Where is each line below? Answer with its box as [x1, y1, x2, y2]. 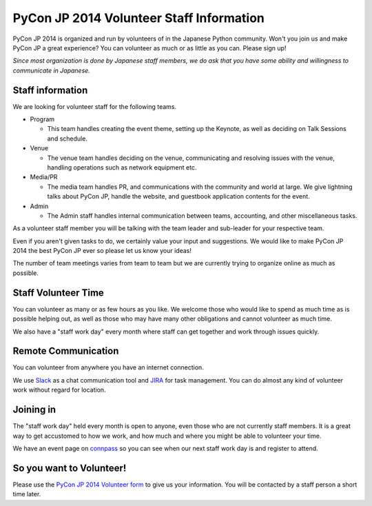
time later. [12, 490, 41, 498]
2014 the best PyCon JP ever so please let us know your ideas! [12, 247, 192, 255]
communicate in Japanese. [12, 66, 91, 74]
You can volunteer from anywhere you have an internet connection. [12, 363, 205, 372]
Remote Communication [12, 345, 119, 357]
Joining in [12, 404, 56, 416]
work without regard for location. [12, 386, 106, 394]
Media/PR [30, 173, 58, 181]
